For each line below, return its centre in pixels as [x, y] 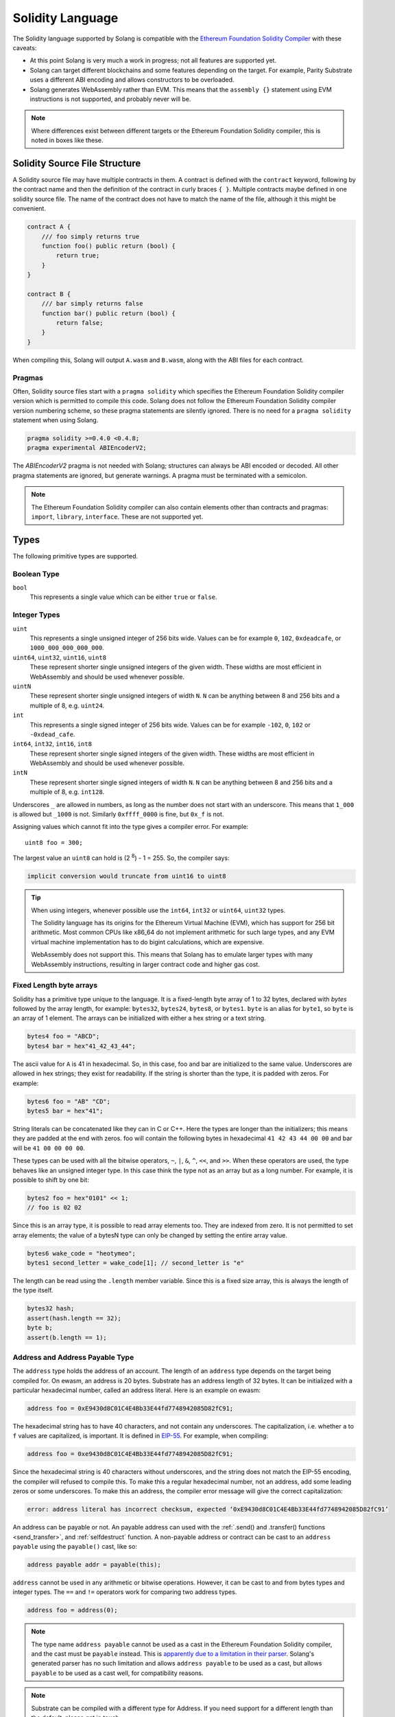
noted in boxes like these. [67, 140]
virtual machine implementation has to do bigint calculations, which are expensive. [147, 942]
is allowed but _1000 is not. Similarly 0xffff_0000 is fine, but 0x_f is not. [118, 815]
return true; [78, 255]
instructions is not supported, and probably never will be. [110, 99]
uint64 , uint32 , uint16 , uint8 [59, 657]
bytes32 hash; [51, 1309]
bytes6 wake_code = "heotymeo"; [82, 1253]
